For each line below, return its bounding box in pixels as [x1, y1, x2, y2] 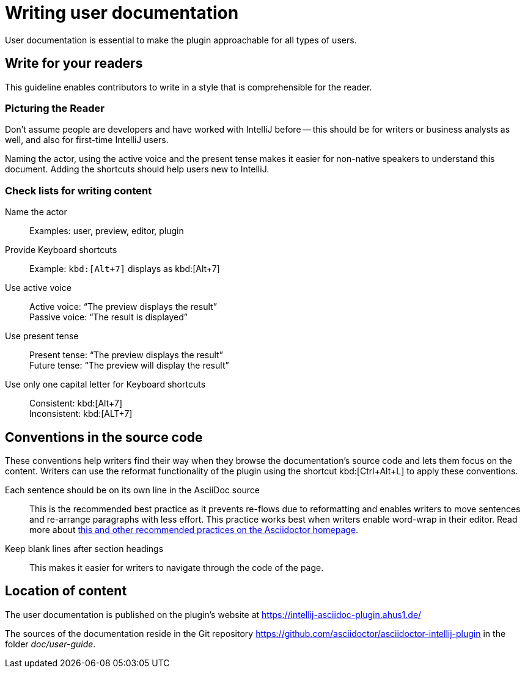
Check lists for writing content [5, 184, 152, 197]
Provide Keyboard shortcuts [5, 245, 117, 256]
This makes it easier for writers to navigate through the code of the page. [29, 562, 324, 573]
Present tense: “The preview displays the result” [29, 350, 223, 361]
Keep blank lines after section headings [5, 543, 164, 554]
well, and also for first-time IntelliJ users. [5, 134, 169, 145]
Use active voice [5, 282, 72, 293]
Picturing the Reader [5, 101, 105, 114]
